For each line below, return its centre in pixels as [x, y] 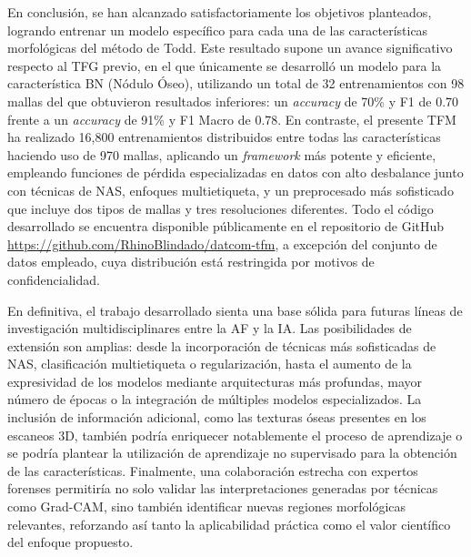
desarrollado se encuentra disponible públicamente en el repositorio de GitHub [226, 226]
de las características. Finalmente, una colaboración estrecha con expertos [213, 470]
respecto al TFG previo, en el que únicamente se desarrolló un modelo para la [225, 65]
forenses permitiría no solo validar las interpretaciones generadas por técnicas [223, 488]
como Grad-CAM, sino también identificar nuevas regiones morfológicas [207, 506]
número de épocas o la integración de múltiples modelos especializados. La [215, 399]
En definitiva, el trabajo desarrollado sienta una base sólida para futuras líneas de [235, 310]
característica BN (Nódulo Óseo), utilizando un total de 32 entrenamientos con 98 [236, 83]
